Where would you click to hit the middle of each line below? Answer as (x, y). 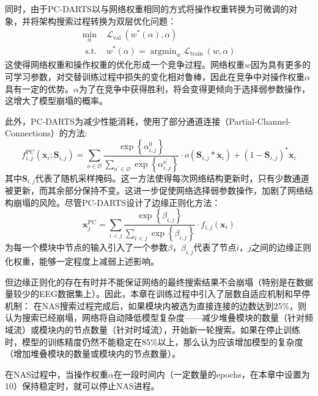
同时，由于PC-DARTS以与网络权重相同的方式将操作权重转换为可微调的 (147, 9)
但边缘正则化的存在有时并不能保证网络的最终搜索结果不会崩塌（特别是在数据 (159, 281)
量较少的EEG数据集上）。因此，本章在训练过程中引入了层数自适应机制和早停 (158, 294)
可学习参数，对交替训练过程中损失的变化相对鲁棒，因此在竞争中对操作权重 (155, 76)
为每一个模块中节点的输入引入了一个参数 (86, 247)
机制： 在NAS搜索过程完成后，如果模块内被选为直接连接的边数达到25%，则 (156, 305)
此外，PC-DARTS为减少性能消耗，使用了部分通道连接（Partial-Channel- (148, 121)
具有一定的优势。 (39, 88)
